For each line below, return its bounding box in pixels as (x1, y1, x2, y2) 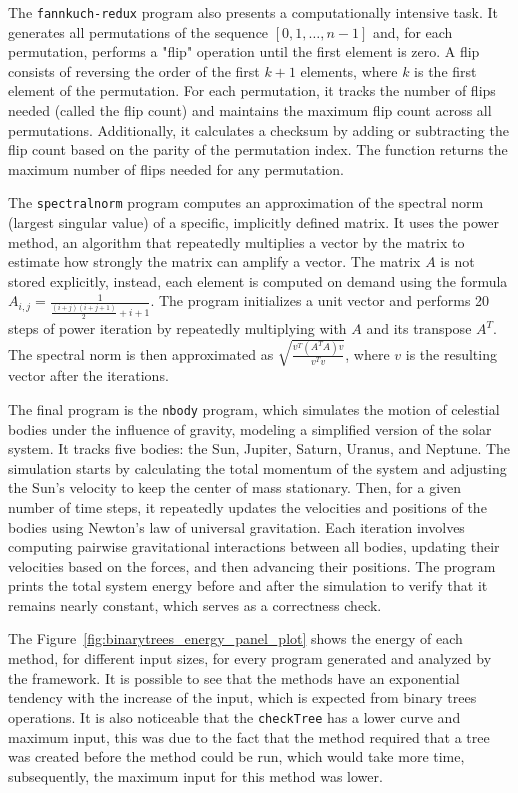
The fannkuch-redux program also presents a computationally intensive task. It (8, 2, 499, 22)
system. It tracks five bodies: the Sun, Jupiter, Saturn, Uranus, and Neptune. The (8, 438, 511, 459)
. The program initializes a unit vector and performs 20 (150, 290, 490, 311)
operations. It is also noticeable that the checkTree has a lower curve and (8, 706, 461, 727)
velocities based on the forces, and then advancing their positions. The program (8, 555, 496, 576)
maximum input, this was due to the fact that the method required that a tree (8, 726, 490, 747)
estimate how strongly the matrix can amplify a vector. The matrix (8, 251, 421, 272)
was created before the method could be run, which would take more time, (8, 746, 465, 767)
